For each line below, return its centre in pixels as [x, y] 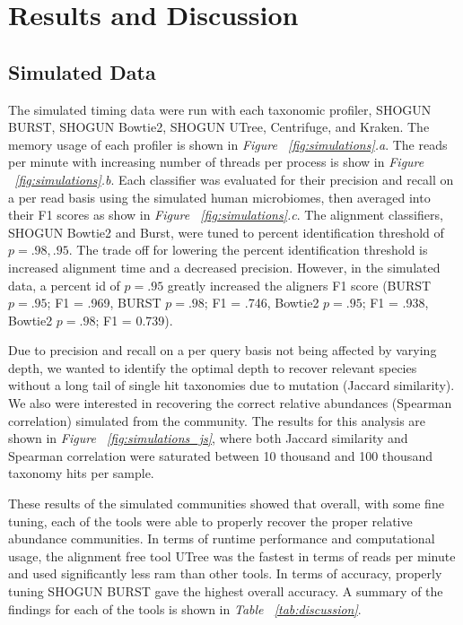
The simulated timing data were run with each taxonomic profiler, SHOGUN [220, 109]
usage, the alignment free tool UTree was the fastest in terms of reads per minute [232, 556]
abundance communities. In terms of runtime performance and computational [222, 538]
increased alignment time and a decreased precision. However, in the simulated [224, 267]
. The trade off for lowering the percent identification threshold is [248, 250]
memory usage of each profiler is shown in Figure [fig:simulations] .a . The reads [228, 144]
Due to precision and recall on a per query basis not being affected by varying [223, 350]
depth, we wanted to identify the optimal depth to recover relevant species [213, 367]
